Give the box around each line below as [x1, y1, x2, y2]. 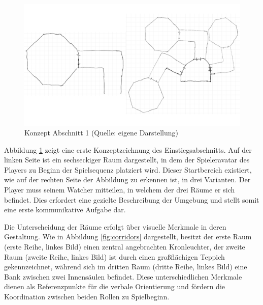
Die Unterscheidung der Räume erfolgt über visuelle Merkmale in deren [4, 221, 226, 232]
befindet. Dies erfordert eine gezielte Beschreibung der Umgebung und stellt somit [4, 194, 259, 205]
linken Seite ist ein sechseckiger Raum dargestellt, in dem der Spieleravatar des [4, 154, 250, 165]
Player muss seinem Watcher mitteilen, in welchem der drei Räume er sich [4, 184, 235, 195]
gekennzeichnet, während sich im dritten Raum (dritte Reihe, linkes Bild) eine [4, 261, 247, 272]
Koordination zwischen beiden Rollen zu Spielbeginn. [4, 291, 170, 301]
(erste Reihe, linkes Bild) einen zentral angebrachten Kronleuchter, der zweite [4, 241, 245, 252]
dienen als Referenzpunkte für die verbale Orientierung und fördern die [4, 281, 225, 292]
